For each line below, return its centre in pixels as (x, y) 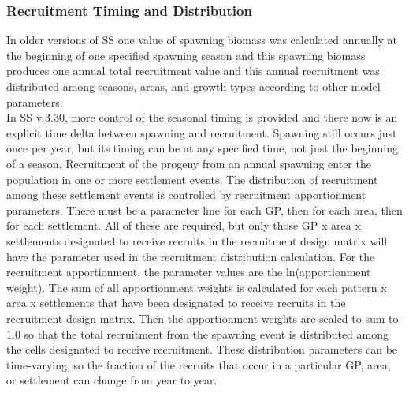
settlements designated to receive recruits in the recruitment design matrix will (197, 240)
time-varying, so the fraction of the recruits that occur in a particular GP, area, (199, 364)
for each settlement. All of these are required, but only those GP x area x (184, 225)
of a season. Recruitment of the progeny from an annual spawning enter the (189, 163)
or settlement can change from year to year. (112, 380)
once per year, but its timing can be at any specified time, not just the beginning (202, 148)
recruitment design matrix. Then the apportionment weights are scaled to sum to (203, 318)
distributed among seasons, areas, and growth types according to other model (193, 86)
